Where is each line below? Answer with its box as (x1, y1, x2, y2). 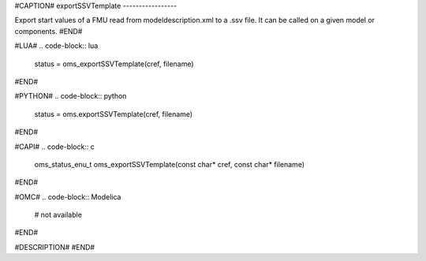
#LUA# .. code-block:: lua (14, 41, 99, 50)
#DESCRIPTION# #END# (14, 242, 95, 252)
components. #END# (14, 26, 83, 35)
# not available (34, 210, 83, 220)
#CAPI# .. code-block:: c (14, 142, 95, 151)
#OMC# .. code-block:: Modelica (14, 192, 121, 201)
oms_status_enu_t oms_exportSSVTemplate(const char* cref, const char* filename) (34, 159, 305, 169)
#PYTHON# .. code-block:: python (14, 91, 127, 101)
